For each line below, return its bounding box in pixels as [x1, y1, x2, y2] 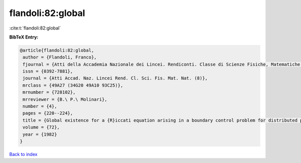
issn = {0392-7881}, [23, 68, 73, 74]
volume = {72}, [23, 124, 60, 130]
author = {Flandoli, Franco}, [23, 54, 97, 60]
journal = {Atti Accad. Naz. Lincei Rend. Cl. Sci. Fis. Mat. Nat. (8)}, [23, 75, 208, 81]
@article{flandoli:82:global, [20, 47, 94, 53]
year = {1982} [23, 131, 57, 137]
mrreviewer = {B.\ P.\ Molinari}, [23, 96, 107, 102]
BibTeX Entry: [9, 34, 39, 40]
